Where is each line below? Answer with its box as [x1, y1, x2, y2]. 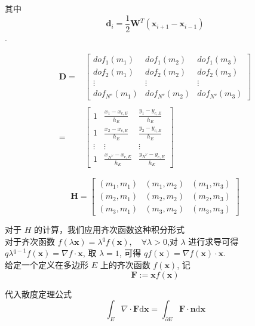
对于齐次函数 [5, 235, 55, 247]
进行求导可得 [188, 235, 239, 247]
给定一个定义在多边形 [5, 258, 88, 270]
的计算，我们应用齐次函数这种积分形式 [33, 223, 185, 236]
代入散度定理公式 [5, 287, 72, 300]
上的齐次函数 [100, 258, 150, 270]
